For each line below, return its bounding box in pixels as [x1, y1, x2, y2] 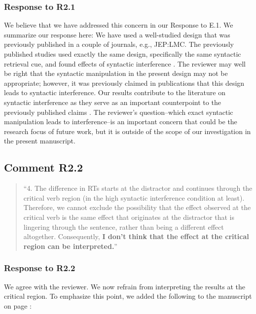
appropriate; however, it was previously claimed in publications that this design [4, 77, 245, 88]
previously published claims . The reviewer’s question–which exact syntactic [4, 106, 233, 117]
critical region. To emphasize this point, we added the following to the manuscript [4, 291, 252, 301]
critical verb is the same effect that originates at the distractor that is [23, 211, 234, 222]
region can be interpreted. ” [23, 241, 117, 251]
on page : [4, 300, 32, 311]
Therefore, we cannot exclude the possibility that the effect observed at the [23, 202, 251, 212]
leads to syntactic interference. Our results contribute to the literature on [4, 87, 225, 98]
